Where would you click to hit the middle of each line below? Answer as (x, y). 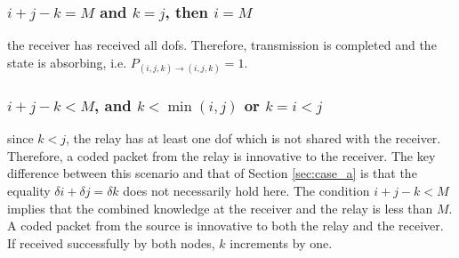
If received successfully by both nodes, (111, 242)
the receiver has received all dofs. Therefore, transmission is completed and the (222, 45)
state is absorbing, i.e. (67, 62)
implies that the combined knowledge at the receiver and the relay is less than (220, 208)
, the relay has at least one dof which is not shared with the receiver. (254, 138)
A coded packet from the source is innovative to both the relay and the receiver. (225, 226)
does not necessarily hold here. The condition (246, 190)
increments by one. (281, 242)
